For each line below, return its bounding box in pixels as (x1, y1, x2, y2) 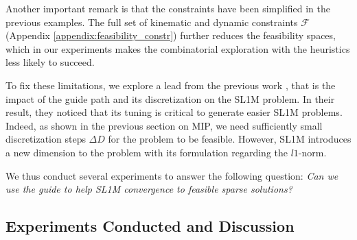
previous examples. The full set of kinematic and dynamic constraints (5, 14, 298, 29)
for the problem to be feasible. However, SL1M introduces (108, 132, 352, 146)
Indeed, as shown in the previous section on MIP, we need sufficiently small (5, 118, 323, 132)
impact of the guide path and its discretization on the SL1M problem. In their (5, 91, 335, 106)
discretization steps (5, 132, 86, 146)
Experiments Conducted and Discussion (5, 215, 295, 237)
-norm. (298, 145, 327, 159)
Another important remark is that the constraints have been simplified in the (5, 1, 331, 15)
